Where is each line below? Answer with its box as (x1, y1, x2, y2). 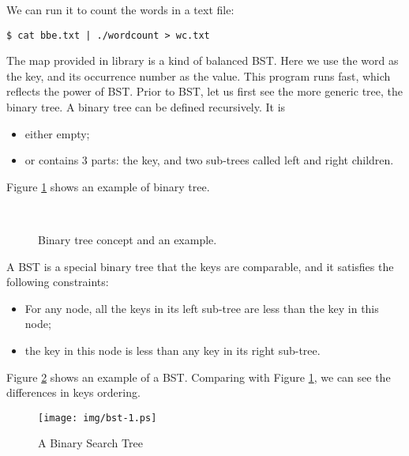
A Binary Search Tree (38, 435, 143, 451)
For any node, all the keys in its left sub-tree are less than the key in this (24, 300, 379, 316)
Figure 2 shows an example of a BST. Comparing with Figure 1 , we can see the (6, 368, 391, 385)
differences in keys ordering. (6, 384, 141, 401)
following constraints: (6, 273, 109, 290)
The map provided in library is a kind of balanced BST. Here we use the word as (6, 52, 399, 69)
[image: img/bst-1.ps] (38, 412, 157, 424)
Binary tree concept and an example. (38, 232, 217, 247)
